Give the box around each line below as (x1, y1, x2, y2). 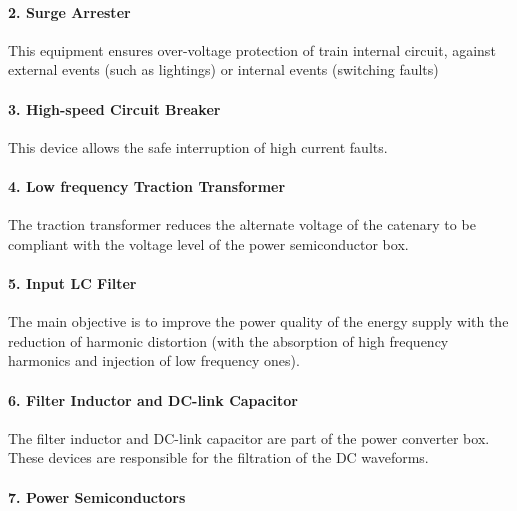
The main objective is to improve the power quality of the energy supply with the (8, 311, 509, 332)
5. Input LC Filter (8, 272, 137, 293)
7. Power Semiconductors (8, 486, 186, 507)
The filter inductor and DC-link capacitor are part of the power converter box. (8, 427, 490, 448)
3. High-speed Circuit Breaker (8, 98, 221, 119)
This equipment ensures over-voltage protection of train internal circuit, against (8, 39, 496, 60)
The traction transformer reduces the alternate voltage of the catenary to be (8, 214, 476, 235)
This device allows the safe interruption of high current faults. (8, 136, 388, 157)
